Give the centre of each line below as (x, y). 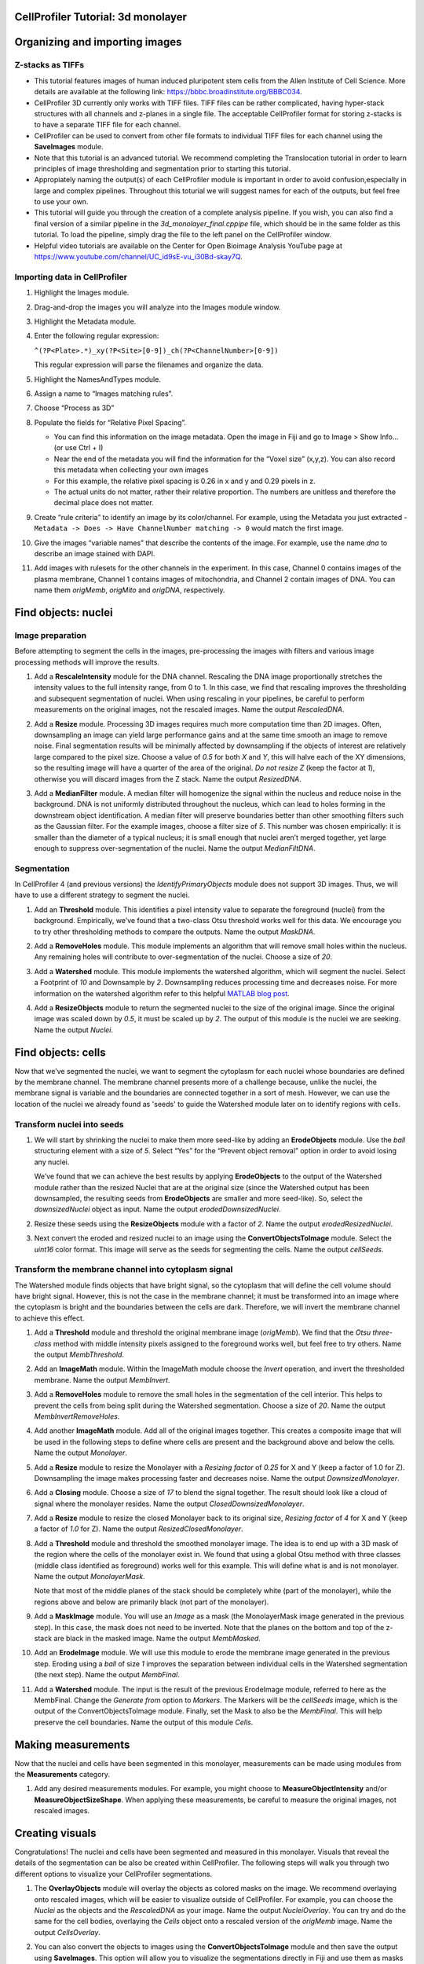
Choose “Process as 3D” (74, 408)
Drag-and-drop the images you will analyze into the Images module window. (157, 307)
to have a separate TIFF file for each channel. (108, 125)
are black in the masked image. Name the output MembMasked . (157, 1638)
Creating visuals (55, 1833)
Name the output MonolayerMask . (90, 1577)
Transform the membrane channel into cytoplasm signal (124, 1270)
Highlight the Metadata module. (85, 321)
